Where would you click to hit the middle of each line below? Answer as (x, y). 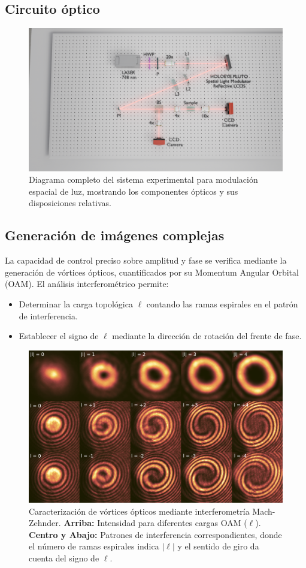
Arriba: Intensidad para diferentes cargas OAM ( (155, 523)
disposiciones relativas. (70, 203)
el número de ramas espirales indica (94, 546)
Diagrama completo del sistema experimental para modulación (143, 179)
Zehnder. (45, 523)
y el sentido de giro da (218, 546)
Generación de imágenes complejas (115, 235)
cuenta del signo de (64, 558)
